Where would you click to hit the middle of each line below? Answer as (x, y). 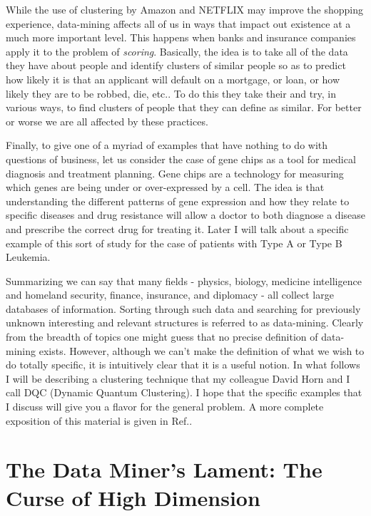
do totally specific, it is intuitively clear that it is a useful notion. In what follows (183, 365)
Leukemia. (28, 257)
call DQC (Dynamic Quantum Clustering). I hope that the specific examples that (184, 392)
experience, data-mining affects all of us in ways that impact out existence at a (178, 23)
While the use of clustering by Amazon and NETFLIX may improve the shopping (185, 9)
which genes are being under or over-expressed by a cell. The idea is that (165, 187)
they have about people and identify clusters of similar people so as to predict (176, 65)
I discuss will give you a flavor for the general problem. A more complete (165, 407)
